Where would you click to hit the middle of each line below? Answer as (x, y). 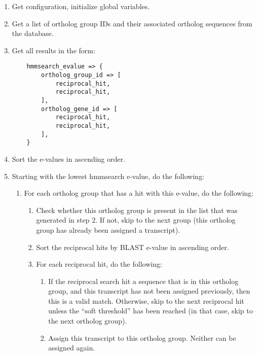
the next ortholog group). (88, 321)
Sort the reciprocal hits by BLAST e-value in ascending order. (133, 247)
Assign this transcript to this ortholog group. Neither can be (142, 337)
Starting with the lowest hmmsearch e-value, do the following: (108, 176)
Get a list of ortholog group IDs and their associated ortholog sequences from (132, 23)
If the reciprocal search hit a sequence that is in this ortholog (143, 281)
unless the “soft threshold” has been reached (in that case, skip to (151, 311)
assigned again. (72, 348)
